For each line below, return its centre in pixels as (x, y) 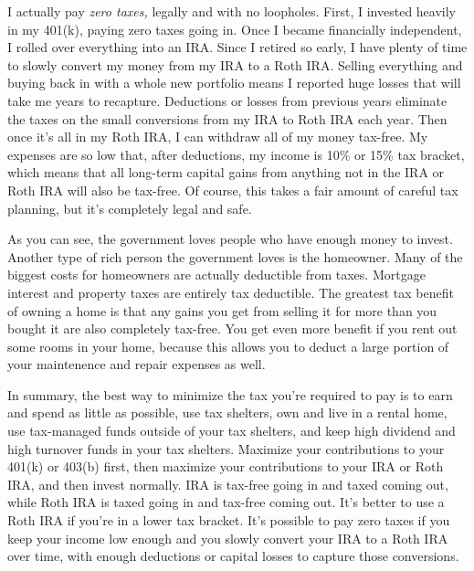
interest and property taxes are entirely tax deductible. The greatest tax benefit (231, 292)
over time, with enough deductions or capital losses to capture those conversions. (233, 556)
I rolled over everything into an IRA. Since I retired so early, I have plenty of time (237, 47)
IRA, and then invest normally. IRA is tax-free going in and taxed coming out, (228, 484)
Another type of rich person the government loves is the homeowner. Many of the (235, 256)
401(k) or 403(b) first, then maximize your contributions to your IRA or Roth (226, 466)
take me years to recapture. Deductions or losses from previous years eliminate (227, 100)
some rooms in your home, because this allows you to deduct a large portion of (228, 346)
